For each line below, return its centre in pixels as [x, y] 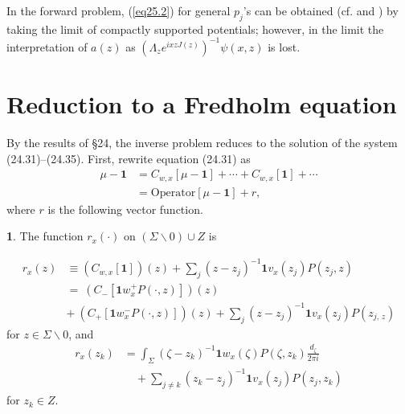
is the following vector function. [125, 209]
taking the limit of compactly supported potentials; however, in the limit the [195, 29]
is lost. [284, 46]
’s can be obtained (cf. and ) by [321, 10]
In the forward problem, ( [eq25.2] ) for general [119, 10]
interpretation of [47, 46]
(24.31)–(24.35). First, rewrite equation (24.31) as [129, 158]
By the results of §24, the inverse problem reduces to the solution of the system [202, 143]
